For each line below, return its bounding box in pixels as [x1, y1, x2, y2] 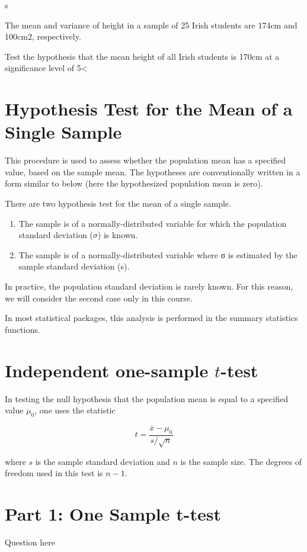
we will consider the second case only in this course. [5, 291, 193, 304]
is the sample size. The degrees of [180, 455, 302, 467]
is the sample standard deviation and [35, 455, 170, 467]
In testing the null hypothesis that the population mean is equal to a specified [5, 392, 288, 405]
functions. [5, 323, 40, 335]
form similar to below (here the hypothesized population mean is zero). [5, 177, 263, 190]
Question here [5, 536, 55, 548]
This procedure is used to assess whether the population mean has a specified [5, 154, 286, 166]
